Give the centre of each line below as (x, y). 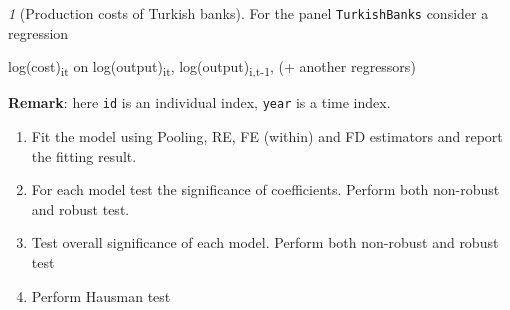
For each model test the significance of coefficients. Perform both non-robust (265, 189)
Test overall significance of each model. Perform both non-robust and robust (265, 242)
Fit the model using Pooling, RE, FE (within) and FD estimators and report (267, 136)
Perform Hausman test (101, 295)
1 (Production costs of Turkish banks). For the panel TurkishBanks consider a (248, 13)
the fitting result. (84, 155)
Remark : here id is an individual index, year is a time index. (199, 102)
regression (38, 32)
